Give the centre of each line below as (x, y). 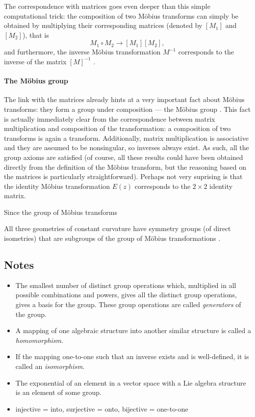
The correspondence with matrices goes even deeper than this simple (107, 6)
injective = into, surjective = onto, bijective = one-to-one (102, 408)
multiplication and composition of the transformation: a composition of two (117, 128)
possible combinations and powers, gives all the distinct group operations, (126, 295)
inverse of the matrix (35, 61)
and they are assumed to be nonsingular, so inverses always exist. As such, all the (127, 147)
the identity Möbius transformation (57, 186)
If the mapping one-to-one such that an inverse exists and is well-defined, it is (132, 356)
